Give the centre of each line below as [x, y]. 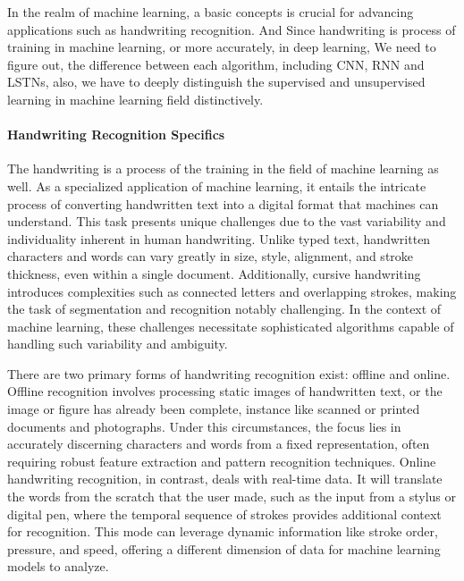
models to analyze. [58, 566]
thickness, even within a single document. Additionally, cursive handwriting [214, 273]
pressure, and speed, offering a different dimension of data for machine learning [224, 548]
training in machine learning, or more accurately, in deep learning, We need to [222, 47]
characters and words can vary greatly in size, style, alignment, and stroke [211, 256]
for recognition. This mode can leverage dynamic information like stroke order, [223, 531]
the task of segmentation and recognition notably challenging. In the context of [224, 309]
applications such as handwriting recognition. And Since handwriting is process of [232, 29]
